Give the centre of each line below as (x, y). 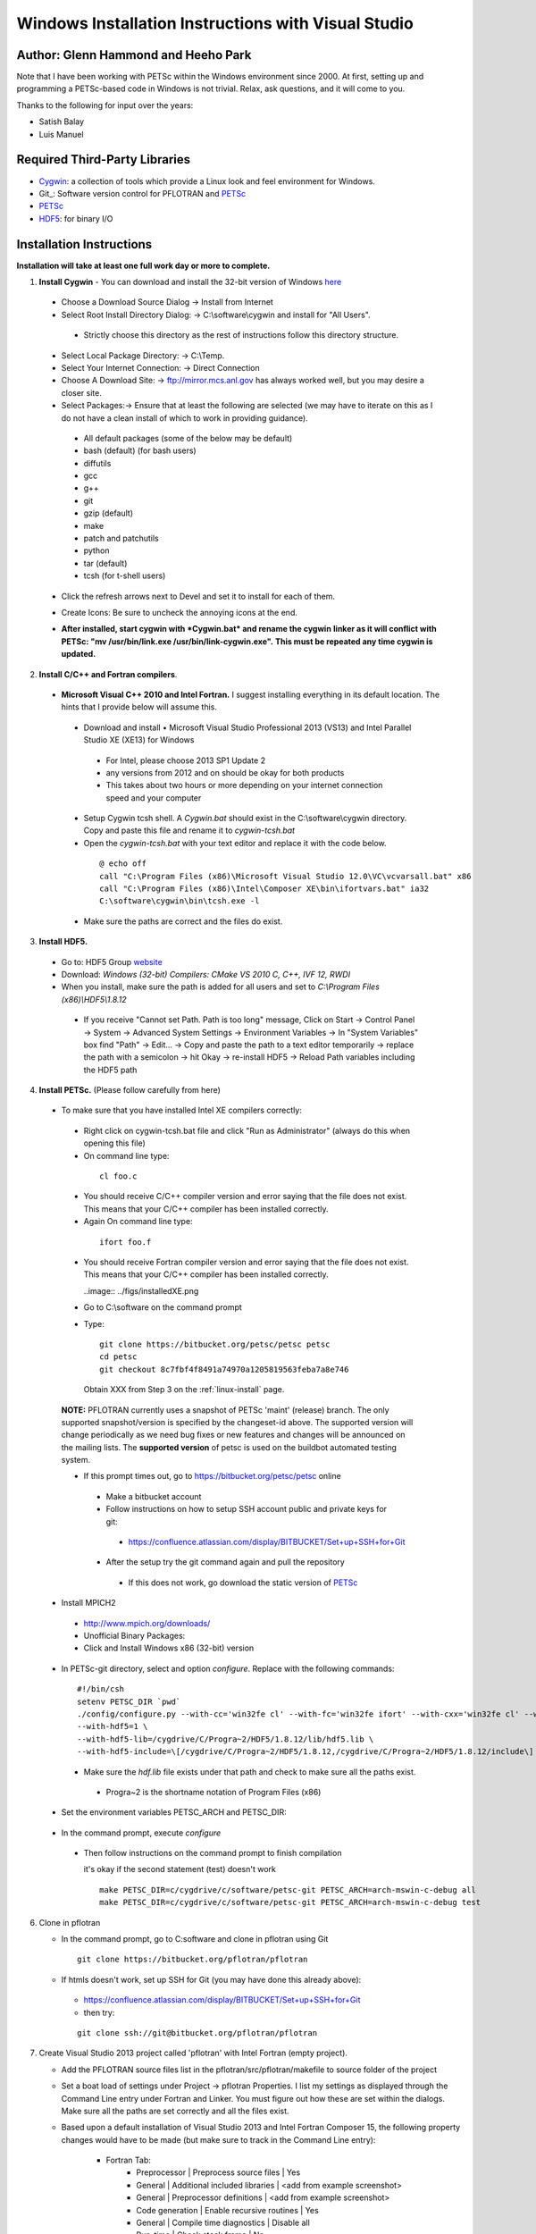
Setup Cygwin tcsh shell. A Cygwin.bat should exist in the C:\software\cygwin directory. (245, 819)
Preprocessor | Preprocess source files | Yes (218, 2172)
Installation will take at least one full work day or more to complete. (143, 265)
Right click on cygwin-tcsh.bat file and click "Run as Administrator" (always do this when (247, 1130)
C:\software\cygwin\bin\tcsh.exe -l (180, 901)
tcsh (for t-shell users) (125, 575)
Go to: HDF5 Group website (112, 962)
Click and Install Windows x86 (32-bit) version (169, 1648)
